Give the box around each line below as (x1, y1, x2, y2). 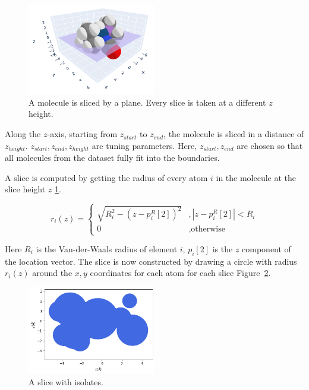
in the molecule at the (216, 171, 297, 183)
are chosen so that (237, 139, 303, 151)
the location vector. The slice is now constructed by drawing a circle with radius (5, 255, 297, 267)
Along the (5, 128, 41, 140)
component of (242, 243, 291, 255)
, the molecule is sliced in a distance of (163, 128, 304, 140)
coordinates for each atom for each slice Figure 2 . (90, 267, 271, 279)
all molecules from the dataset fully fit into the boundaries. (5, 151, 220, 164)
